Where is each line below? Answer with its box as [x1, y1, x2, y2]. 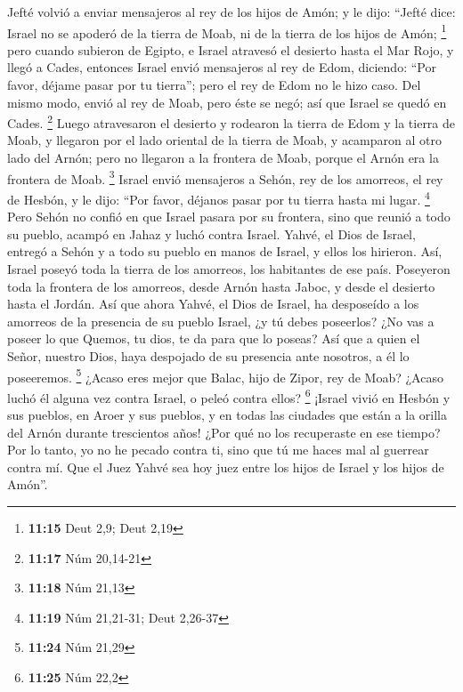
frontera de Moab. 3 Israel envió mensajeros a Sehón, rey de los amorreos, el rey [7, 166, 443, 188]
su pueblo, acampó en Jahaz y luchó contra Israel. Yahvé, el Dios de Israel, [7, 224, 416, 243]
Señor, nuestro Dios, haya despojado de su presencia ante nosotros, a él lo [7, 346, 410, 365]
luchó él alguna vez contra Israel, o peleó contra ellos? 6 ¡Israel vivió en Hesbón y [7, 385, 451, 406]
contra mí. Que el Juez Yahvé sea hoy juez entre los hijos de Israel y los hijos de [7, 457, 444, 476]
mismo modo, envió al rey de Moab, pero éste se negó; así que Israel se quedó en [7, 93, 447, 111]
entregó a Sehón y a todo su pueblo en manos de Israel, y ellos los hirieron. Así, [7, 242, 443, 261]
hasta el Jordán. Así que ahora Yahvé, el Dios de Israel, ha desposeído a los [7, 294, 419, 313]
